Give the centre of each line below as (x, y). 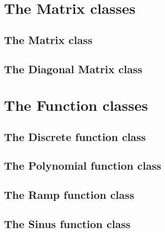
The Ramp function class (69, 195)
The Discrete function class (75, 136)
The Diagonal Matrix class (73, 69)
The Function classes (76, 105)
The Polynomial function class (83, 165)
